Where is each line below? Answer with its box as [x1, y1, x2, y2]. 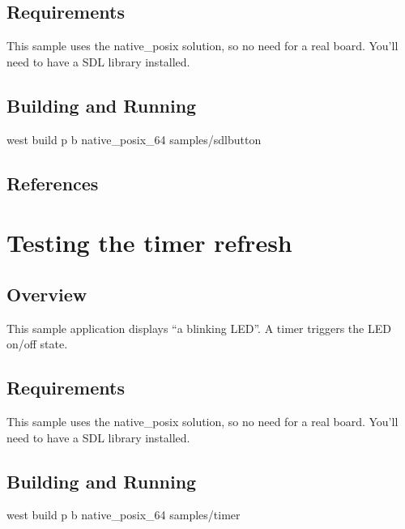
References [6, 170, 99, 195]
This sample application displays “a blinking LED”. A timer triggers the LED [6, 319, 391, 336]
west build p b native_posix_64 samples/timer [6, 506, 241, 523]
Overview [6, 281, 87, 306]
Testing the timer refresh [6, 226, 292, 259]
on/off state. [6, 335, 68, 352]
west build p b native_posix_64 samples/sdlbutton [6, 130, 262, 147]
